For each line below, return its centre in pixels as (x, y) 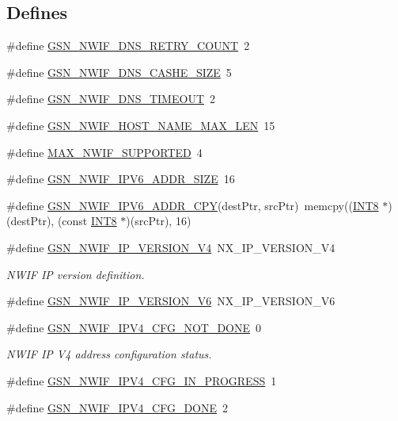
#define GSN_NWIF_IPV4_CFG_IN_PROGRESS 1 (142, 380)
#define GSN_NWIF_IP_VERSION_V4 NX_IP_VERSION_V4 (171, 247)
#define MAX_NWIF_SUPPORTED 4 (104, 152)
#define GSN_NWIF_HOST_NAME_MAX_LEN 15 (141, 125)
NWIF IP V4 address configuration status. (109, 354)
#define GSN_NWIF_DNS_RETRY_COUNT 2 (128, 46)
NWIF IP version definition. (76, 274)
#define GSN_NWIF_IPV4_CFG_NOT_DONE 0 (134, 327)
